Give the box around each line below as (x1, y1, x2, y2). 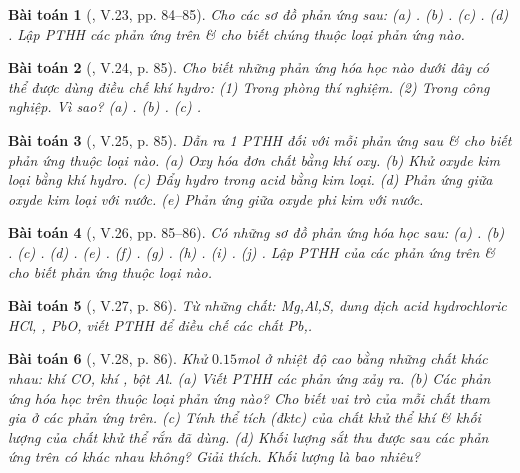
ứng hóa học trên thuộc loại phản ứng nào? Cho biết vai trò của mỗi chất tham (8, 387, 490, 408)
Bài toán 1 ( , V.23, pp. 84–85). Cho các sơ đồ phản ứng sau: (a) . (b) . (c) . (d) (8, 4, 509, 24)
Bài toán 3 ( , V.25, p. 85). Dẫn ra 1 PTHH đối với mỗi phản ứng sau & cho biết (8, 129, 512, 150)
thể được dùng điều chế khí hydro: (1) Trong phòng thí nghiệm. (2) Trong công (8, 76, 490, 97)
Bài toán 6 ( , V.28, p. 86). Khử (8, 348, 208, 369)
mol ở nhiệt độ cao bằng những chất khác (236, 348, 488, 369)
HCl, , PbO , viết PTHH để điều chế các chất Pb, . (8, 314, 313, 335)
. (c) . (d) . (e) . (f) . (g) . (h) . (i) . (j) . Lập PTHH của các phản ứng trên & (8, 241, 496, 262)
